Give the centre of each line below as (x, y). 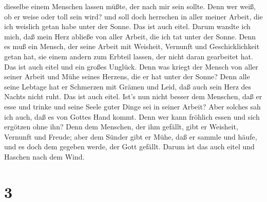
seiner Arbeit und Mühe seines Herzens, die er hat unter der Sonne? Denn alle (127, 76)
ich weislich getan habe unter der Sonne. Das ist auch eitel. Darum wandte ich (127, 26)
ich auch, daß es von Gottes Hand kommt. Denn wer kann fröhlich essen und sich (132, 116)
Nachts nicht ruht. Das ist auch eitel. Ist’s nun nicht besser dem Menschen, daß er (133, 96)
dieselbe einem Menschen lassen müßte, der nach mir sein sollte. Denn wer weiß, (130, 6)
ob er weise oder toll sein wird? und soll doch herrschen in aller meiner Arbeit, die (133, 16)
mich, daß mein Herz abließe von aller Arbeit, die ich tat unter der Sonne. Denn (130, 36)
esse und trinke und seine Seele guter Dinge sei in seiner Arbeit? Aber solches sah (132, 106)
